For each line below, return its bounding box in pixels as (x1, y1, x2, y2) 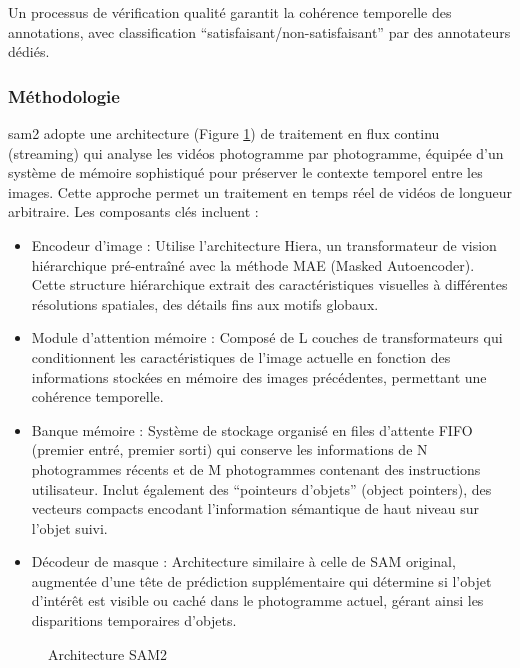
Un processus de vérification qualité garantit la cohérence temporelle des (8, 2, 452, 22)
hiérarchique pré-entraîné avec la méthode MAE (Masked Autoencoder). (31, 254, 475, 275)
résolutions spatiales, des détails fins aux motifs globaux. (31, 293, 379, 314)
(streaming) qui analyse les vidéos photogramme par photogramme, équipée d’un (8, 142, 504, 163)
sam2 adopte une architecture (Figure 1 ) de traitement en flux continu (8, 123, 440, 143)
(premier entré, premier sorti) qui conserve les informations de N (31, 439, 428, 460)
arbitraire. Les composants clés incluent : (8, 201, 259, 222)
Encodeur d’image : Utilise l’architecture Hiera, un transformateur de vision (31, 234, 497, 255)
